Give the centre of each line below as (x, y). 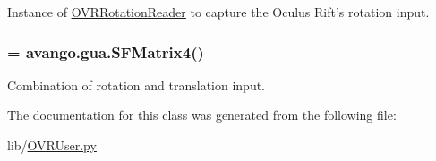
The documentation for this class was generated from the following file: (202, 115)
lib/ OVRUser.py (52, 145)
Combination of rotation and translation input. (137, 85)
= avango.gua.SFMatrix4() (106, 51)
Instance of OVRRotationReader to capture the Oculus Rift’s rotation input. (218, 12)
